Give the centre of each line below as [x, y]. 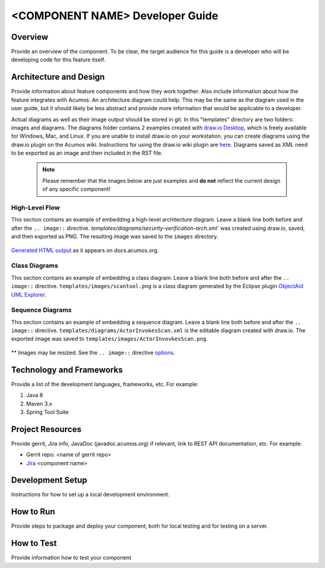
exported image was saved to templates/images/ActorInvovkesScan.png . [110, 339]
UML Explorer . [29, 294]
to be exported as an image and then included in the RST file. [87, 153]
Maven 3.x [39, 404]
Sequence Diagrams [42, 310]
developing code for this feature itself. [58, 60]
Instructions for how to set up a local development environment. [90, 495]
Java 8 [35, 395]
